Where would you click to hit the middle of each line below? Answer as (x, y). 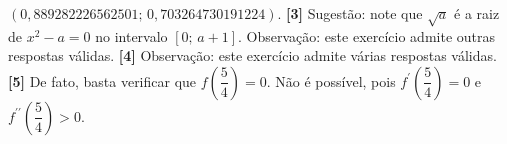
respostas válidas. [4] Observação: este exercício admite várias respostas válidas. (252, 55)
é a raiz (477, 13)
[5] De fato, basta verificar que (102, 80)
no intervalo (131, 35)
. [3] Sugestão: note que (350, 13)
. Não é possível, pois (331, 80)
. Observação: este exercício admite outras (367, 35)
